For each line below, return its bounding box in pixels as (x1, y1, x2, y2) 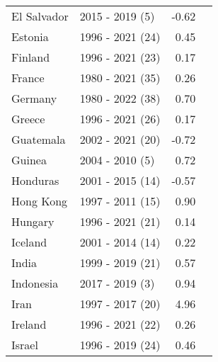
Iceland (11, 234, 47, 250)
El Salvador (11, 8, 69, 24)
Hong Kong (11, 193, 68, 209)
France (11, 69, 45, 86)
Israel (11, 336, 38, 353)
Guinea (11, 152, 47, 168)
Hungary (11, 213, 54, 230)
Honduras (11, 172, 59, 188)
